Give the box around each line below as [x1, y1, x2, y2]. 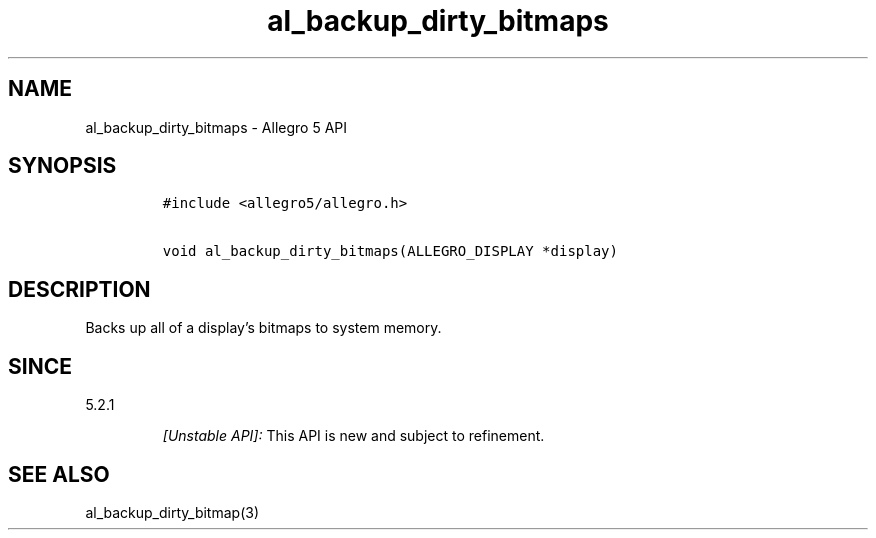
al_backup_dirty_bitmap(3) [85, 503, 260, 521]
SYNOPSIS [8, 153, 117, 179]
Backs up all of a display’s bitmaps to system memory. [85, 319, 442, 337]
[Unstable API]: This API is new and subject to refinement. [162, 427, 545, 445]
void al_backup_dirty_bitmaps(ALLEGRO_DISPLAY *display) [162, 243, 618, 260]
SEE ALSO [8, 461, 110, 487]
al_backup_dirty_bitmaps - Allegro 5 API [85, 118, 348, 136]
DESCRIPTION [8, 276, 151, 302]
